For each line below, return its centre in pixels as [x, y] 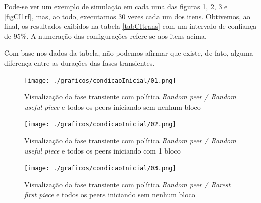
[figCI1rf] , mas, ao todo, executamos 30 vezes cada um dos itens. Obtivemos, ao [127, 16]
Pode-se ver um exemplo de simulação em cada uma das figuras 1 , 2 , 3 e [116, 6]
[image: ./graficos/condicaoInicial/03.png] [100, 168]
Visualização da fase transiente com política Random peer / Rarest [127, 184]
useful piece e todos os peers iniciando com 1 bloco [102, 150]
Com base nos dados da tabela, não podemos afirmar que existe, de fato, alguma [129, 53]
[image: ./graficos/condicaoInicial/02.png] [100, 124]
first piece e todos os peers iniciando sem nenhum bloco [110, 194]
